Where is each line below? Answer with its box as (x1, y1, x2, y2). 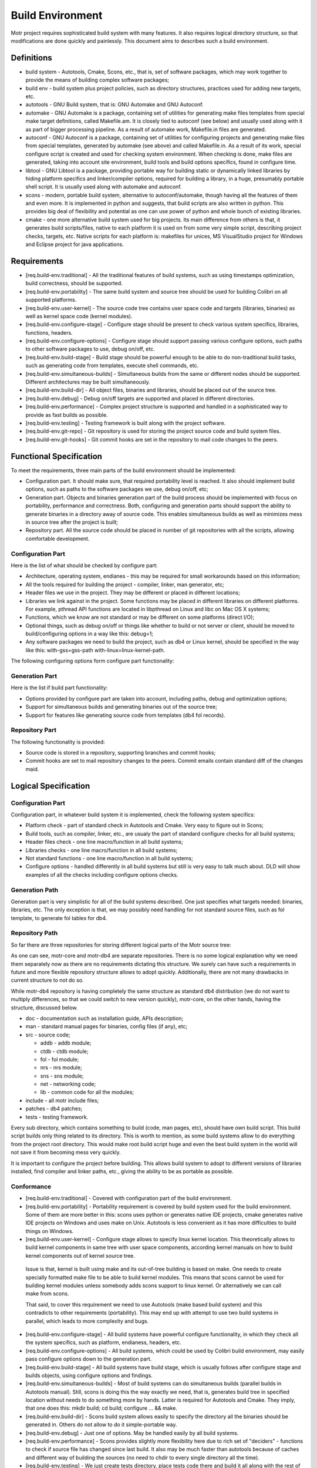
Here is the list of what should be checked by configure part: (11, 561, 158, 569)
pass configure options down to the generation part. (25, 1355, 152, 1362)
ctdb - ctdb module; (40, 1048, 89, 1055)
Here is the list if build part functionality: (11, 684, 108, 691)
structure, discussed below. (11, 1004, 78, 1011)
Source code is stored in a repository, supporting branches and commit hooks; (25, 749, 216, 756)
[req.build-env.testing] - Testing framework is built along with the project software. (25, 419, 226, 426)
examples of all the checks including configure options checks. (25, 871, 178, 878)
